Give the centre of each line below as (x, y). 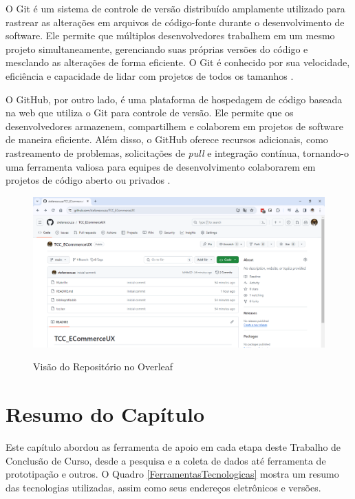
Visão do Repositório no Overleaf (103, 367)
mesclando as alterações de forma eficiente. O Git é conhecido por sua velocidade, (178, 62)
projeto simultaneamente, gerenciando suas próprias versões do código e (157, 49)
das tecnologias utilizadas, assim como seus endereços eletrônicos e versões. (163, 487)
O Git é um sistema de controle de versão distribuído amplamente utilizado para (175, 8)
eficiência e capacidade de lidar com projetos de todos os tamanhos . (150, 75)
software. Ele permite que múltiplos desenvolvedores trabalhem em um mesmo (170, 35)
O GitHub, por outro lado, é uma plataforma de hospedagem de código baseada (174, 99)
